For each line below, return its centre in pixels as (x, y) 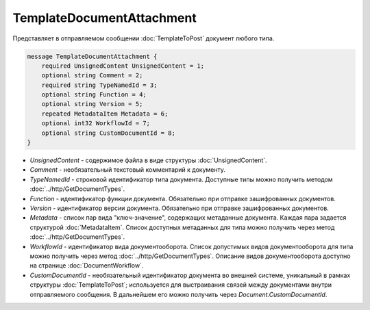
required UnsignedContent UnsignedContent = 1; (123, 66)
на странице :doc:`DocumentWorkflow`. (87, 266)
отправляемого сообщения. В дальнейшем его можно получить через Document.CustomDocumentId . (178, 294)
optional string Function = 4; (94, 95)
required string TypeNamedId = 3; (99, 85)
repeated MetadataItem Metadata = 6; (105, 114)
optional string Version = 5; (92, 104)
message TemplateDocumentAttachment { (92, 56)
